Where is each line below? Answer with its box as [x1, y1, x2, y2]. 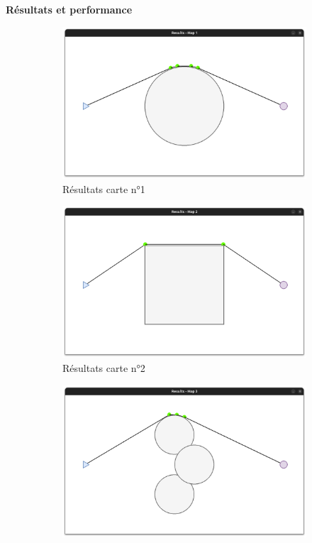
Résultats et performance [6, 2, 133, 16]
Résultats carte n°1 [62, 181, 145, 196]
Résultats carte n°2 [62, 361, 145, 375]
